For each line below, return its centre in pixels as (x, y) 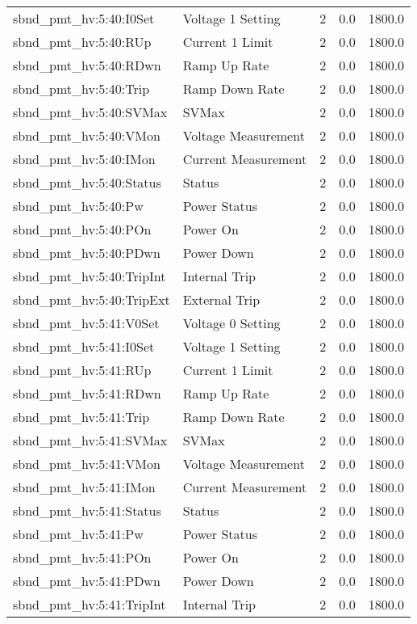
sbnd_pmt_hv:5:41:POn (82, 557)
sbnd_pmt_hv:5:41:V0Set (86, 323)
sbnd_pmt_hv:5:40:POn (82, 229)
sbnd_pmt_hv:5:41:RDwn (87, 393)
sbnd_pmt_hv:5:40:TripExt (92, 299)
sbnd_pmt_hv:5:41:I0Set (84, 346)
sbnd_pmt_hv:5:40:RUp (82, 42)
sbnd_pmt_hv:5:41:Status (87, 510)
